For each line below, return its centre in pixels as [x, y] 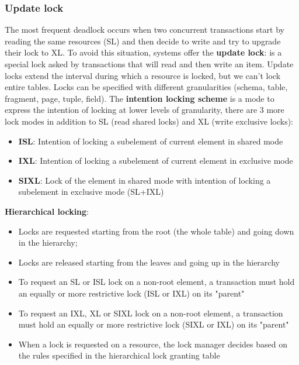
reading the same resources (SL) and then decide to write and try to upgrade [143, 41]
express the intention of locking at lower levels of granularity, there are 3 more [145, 110]
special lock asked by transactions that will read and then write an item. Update [149, 64]
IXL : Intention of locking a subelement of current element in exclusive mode [156, 161]
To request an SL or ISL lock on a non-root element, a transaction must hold [157, 282]
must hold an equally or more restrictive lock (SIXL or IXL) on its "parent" [154, 324]
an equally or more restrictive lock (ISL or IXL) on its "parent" [131, 293]
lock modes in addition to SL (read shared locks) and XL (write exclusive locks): [149, 121]
